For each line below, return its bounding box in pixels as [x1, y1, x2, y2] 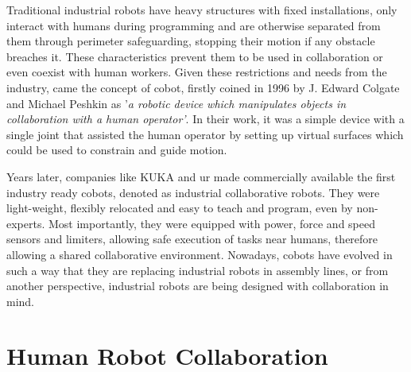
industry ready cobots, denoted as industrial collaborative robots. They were [6, 184, 380, 200]
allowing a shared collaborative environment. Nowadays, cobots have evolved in [6, 246, 393, 262]
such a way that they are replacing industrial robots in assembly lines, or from [6, 262, 389, 278]
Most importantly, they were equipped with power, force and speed [48, 215, 376, 231]
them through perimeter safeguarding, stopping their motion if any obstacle [6, 33, 375, 49]
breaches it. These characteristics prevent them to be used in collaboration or [6, 48, 383, 64]
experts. [6, 215, 45, 231]
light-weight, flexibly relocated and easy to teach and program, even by [6, 200, 353, 216]
